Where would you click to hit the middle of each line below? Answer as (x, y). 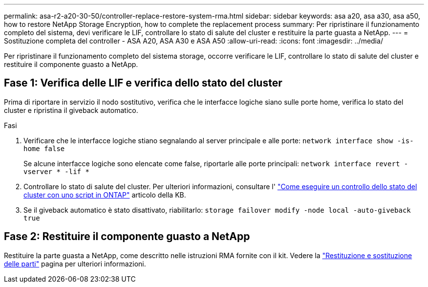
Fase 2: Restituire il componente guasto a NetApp (127, 237)
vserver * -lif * (56, 171)
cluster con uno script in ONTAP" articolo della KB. (105, 195)
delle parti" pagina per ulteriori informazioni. (75, 264)
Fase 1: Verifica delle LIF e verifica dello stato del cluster (143, 83)
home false (44, 148)
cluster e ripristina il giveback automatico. (71, 110)
